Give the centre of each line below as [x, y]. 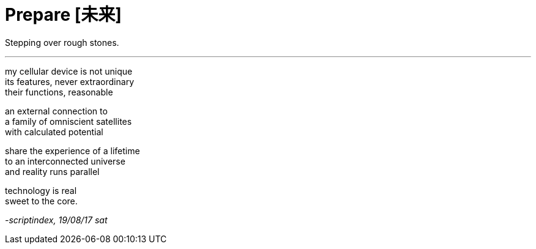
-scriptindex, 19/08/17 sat [56, 220]
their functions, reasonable [59, 92]
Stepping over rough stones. [62, 42]
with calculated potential [54, 132]
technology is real [41, 190]
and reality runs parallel [52, 171]
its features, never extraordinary [69, 81]
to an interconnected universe [65, 161]
